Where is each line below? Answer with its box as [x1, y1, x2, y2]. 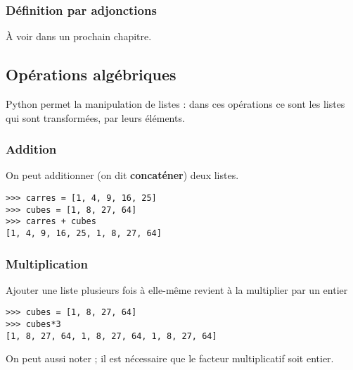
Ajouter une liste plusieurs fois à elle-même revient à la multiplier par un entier [6, 282, 348, 297]
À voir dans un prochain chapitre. [6, 29, 152, 44]
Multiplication [6, 254, 88, 272]
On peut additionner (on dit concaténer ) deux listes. [6, 168, 239, 183]
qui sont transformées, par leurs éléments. [6, 110, 185, 125]
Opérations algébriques [6, 63, 176, 85]
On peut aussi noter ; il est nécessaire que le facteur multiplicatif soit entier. [6, 351, 334, 366]
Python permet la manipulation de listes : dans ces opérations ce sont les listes [6, 97, 345, 111]
